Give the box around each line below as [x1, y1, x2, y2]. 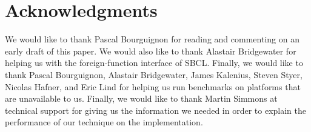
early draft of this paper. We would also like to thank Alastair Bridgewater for [5, 44, 296, 57]
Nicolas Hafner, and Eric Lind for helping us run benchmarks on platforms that [5, 80, 301, 93]
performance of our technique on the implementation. [5, 116, 203, 128]
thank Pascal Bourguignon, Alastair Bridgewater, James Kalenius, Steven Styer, [5, 68, 303, 81]
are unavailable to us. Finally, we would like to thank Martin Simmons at [5, 92, 278, 105]
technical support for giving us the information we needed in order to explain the [5, 104, 306, 116]
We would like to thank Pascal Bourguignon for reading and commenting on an [5, 33, 299, 45]
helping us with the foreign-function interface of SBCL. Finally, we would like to [5, 56, 303, 69]
